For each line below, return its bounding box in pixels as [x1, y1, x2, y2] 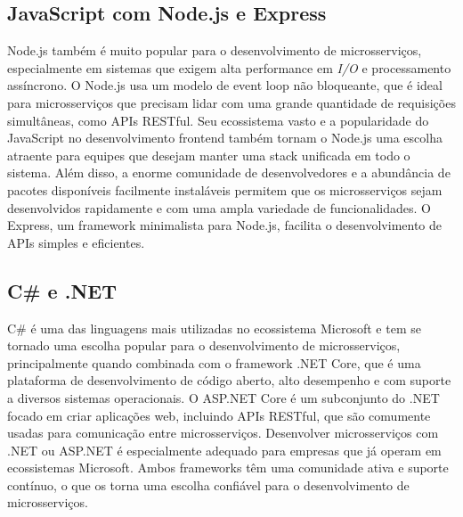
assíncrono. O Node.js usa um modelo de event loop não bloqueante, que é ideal [7, 76, 443, 94]
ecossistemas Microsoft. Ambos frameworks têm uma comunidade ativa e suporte [7, 458, 449, 477]
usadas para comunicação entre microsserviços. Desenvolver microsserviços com [7, 423, 439, 442]
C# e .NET [7, 276, 117, 304]
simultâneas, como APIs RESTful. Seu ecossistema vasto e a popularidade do [7, 111, 429, 129]
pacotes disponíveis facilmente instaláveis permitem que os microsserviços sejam [7, 180, 443, 199]
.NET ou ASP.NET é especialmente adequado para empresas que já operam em [7, 440, 442, 459]
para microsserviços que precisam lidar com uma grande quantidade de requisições [7, 93, 456, 111]
